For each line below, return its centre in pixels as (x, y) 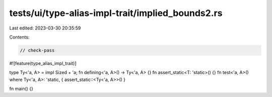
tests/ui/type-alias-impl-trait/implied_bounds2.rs (116, 13)
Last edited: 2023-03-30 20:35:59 (45, 28)
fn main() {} (21, 89)
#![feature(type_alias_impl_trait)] (43, 63)
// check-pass (37, 50)
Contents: (19, 37)
